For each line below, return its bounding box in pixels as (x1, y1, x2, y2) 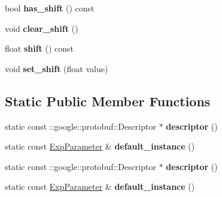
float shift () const (5, 42, 74, 55)
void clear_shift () (5, 22, 78, 34)
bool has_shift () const (5, 2, 95, 14)
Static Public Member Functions (5, 91, 211, 110)
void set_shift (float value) (5, 62, 108, 74)
